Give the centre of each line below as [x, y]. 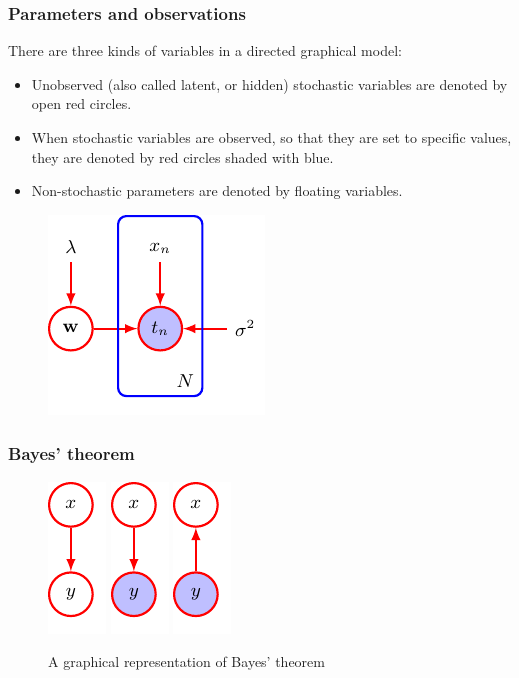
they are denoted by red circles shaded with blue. [182, 156]
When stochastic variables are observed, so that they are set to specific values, [271, 137]
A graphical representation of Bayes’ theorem [186, 661]
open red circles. [81, 103]
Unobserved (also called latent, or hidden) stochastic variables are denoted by [269, 83]
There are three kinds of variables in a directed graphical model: [205, 50]
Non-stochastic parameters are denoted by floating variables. [217, 190]
